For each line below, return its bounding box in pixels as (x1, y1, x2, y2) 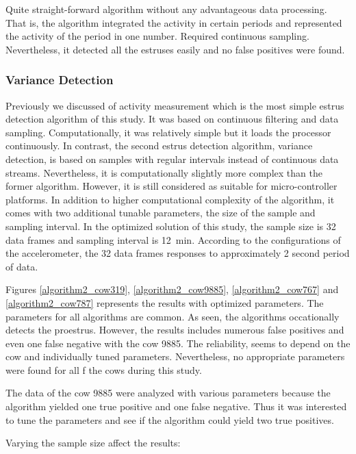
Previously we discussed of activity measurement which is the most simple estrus (5, 98, 344, 112)
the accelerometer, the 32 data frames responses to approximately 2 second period (5, 246, 350, 260)
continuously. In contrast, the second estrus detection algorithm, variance (5, 138, 313, 153)
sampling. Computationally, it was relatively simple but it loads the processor (5, 125, 331, 139)
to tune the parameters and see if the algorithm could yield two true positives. (5, 412, 334, 427)
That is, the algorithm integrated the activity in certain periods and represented (5, 15, 342, 29)
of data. (5, 259, 38, 273)
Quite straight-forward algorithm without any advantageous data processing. (5, 2, 327, 16)
